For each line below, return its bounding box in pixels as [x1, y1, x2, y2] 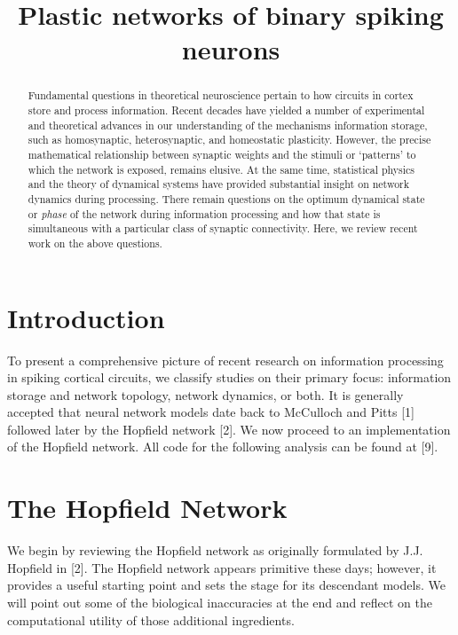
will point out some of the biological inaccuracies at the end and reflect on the [7, 592, 432, 611]
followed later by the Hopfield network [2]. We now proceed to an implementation [7, 419, 451, 438]
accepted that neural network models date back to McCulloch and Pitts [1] [7, 403, 415, 421]
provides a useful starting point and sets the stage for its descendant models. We [7, 576, 446, 594]
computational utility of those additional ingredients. [7, 610, 295, 629]
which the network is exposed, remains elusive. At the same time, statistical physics [28, 161, 415, 176]
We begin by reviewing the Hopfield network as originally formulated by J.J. [7, 541, 423, 560]
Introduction [7, 299, 165, 335]
